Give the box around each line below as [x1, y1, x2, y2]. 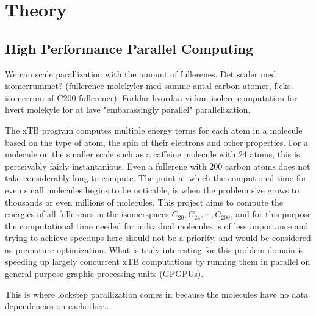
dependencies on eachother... [5, 300, 112, 312]
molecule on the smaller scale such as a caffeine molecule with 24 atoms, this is [5, 148, 300, 160]
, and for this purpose [230, 207, 312, 220]
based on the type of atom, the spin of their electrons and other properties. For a [5, 135, 308, 148]
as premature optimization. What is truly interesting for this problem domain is [5, 243, 304, 256]
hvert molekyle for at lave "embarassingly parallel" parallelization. [5, 103, 251, 116]
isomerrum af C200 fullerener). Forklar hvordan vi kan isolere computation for [5, 91, 298, 104]
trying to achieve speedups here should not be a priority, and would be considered [5, 231, 311, 244]
